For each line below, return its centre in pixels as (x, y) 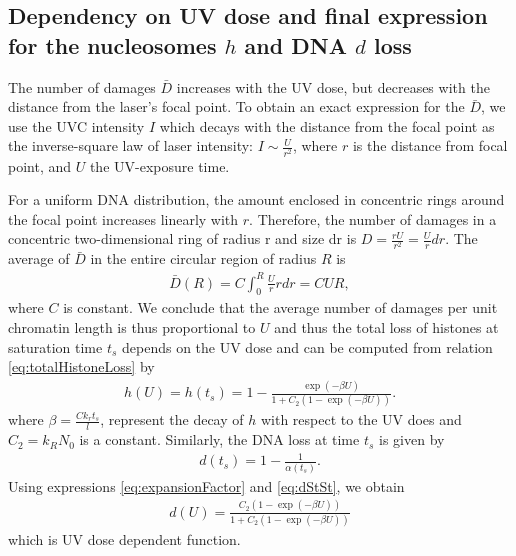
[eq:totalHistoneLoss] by (81, 366)
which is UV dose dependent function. (124, 538)
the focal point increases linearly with (123, 218)
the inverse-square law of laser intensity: (131, 145)
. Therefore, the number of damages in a (373, 218)
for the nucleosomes (112, 44)
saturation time (55, 346)
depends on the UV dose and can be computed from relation (307, 346)
